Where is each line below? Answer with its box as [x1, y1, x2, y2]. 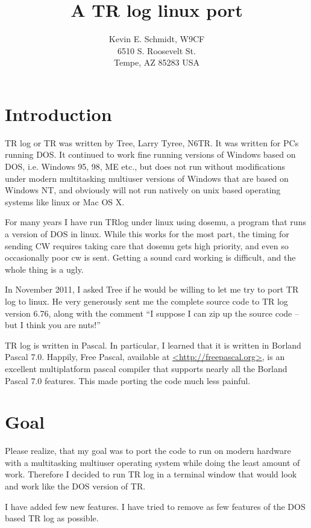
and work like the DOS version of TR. [5, 480, 146, 492]
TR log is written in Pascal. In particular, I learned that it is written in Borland [5, 338, 301, 351]
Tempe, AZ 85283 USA [114, 56, 199, 69]
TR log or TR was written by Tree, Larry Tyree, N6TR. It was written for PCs [5, 136, 299, 149]
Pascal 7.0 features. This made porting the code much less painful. [5, 374, 251, 387]
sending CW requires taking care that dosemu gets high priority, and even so [5, 239, 289, 252]
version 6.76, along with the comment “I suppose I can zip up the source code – [5, 306, 299, 319]
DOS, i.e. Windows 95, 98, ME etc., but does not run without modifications [5, 160, 286, 173]
